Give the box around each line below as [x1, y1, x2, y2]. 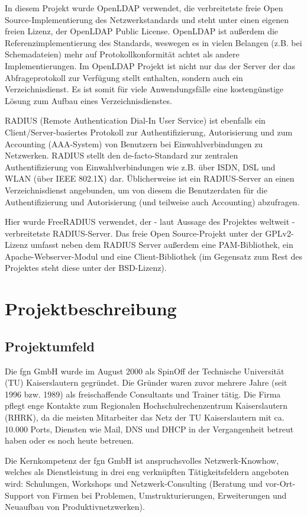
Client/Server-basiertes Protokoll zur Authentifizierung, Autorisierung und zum [5, 125, 293, 138]
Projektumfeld [5, 337, 95, 355]
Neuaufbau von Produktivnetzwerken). [5, 500, 145, 513]
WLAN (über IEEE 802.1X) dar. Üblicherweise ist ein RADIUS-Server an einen [5, 172, 295, 185]
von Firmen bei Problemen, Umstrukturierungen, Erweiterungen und [37, 489, 287, 501]
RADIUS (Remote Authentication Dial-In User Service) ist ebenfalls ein [5, 114, 266, 127]
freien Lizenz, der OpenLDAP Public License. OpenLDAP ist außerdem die [5, 25, 279, 37]
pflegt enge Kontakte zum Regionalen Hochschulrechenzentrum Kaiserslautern [5, 399, 288, 412]
